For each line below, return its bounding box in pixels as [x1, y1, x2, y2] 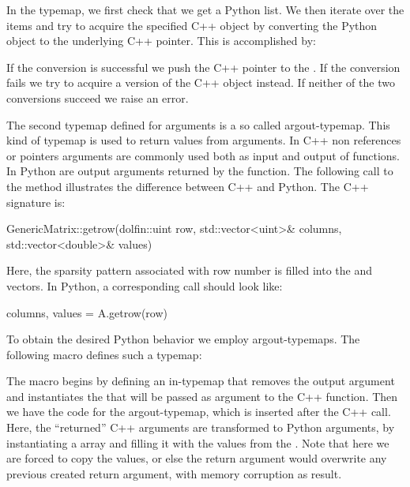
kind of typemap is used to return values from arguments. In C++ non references [6, 132, 401, 148]
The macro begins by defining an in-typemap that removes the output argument [6, 373, 395, 389]
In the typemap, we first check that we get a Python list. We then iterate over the [6, 2, 404, 17]
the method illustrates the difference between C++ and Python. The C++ [6, 178, 369, 194]
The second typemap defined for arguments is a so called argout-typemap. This [6, 116, 390, 133]
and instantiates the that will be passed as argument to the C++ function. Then [6, 388, 398, 404]
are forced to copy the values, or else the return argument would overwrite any [6, 450, 387, 466]
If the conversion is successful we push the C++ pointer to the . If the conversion [6, 58, 401, 75]
